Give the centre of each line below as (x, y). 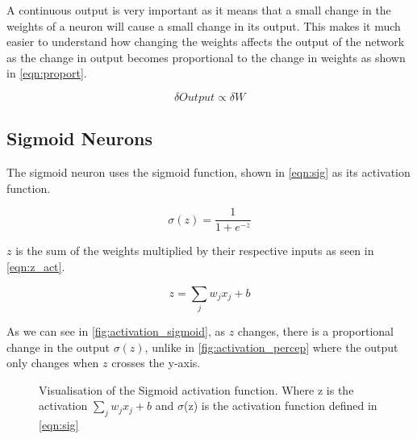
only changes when (53, 363)
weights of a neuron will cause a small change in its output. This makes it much (204, 25)
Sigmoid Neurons (79, 138)
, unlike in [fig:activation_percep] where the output (271, 347)
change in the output (58, 347)
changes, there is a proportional (315, 330)
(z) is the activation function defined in (280, 406)
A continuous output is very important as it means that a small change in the (199, 10)
